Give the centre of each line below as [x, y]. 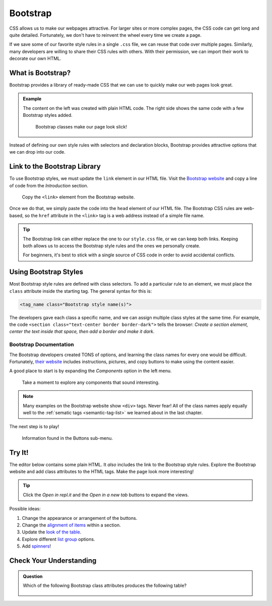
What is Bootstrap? [40, 73]
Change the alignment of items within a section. [71, 525]
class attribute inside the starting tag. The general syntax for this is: [81, 291]
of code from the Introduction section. [49, 185]
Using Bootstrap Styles [46, 272]
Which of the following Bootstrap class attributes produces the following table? [105, 585]
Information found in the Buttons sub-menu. [67, 438]
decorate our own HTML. [35, 58]
